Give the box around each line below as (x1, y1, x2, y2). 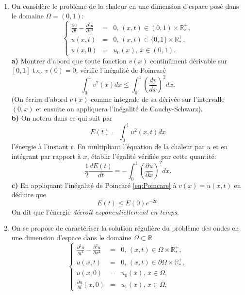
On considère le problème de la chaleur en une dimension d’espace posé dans (11, 1, 239, 11)
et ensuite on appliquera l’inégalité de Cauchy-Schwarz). (36, 103, 203, 113)
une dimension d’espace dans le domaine (11, 233, 131, 243)
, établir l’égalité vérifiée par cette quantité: (87, 151, 216, 161)
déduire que (11, 189, 47, 200)
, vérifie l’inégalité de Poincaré (76, 65, 166, 75)
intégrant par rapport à (11, 151, 81, 161)
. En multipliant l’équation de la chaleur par (73, 141, 205, 152)
